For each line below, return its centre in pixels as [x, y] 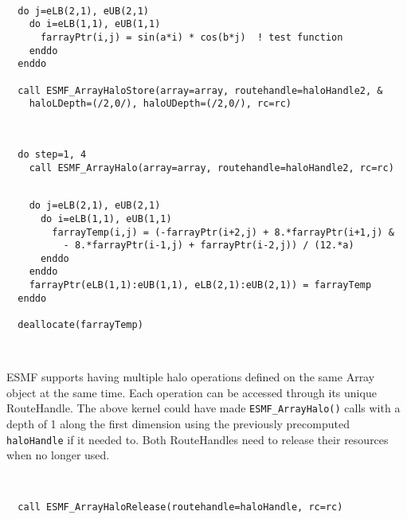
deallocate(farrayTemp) [80, 325]
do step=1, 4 [52, 155]
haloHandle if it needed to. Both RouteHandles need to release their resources [198, 439]
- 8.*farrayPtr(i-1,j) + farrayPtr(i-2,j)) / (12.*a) [209, 246]
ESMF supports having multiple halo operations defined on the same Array [191, 377]
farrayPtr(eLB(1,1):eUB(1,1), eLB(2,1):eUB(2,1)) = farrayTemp [200, 285]
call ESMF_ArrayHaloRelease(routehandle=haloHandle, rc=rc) [180, 507]
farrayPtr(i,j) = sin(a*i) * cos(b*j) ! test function [192, 37]
